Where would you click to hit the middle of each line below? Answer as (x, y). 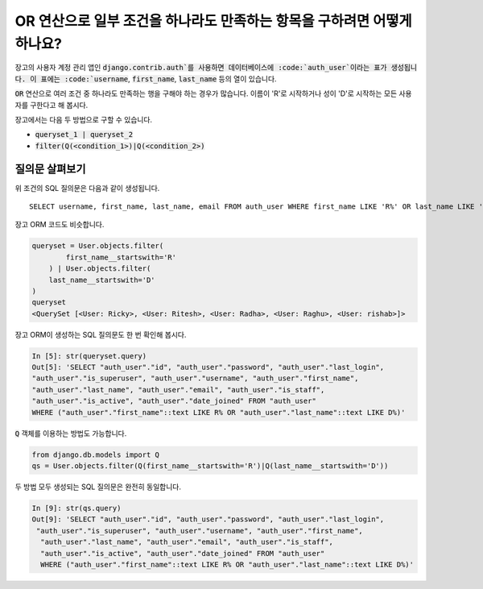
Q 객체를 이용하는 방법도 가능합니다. (71, 433)
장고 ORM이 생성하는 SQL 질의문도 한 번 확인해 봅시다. (101, 334)
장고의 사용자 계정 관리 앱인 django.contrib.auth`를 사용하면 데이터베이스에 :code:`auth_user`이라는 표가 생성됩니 (216, 68)
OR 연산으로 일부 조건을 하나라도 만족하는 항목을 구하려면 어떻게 (213, 21)
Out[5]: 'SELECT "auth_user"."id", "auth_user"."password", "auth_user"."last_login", (208, 367)
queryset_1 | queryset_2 (84, 135)
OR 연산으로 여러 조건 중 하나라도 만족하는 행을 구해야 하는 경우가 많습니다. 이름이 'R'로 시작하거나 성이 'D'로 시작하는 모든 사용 (213, 93)
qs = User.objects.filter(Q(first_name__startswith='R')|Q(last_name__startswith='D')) (210, 466)
